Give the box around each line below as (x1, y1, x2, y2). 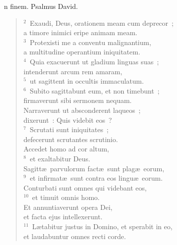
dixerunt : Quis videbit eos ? (23, 114, 112, 125)
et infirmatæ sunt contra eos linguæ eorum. (30, 173, 163, 183)
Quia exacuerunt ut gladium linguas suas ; (30, 56, 159, 66)
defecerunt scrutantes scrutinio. (23, 134, 118, 144)
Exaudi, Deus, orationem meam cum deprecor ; (30, 17, 174, 28)
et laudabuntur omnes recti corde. (23, 231, 126, 241)
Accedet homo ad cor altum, (23, 144, 109, 154)
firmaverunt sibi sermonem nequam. (23, 95, 132, 105)
